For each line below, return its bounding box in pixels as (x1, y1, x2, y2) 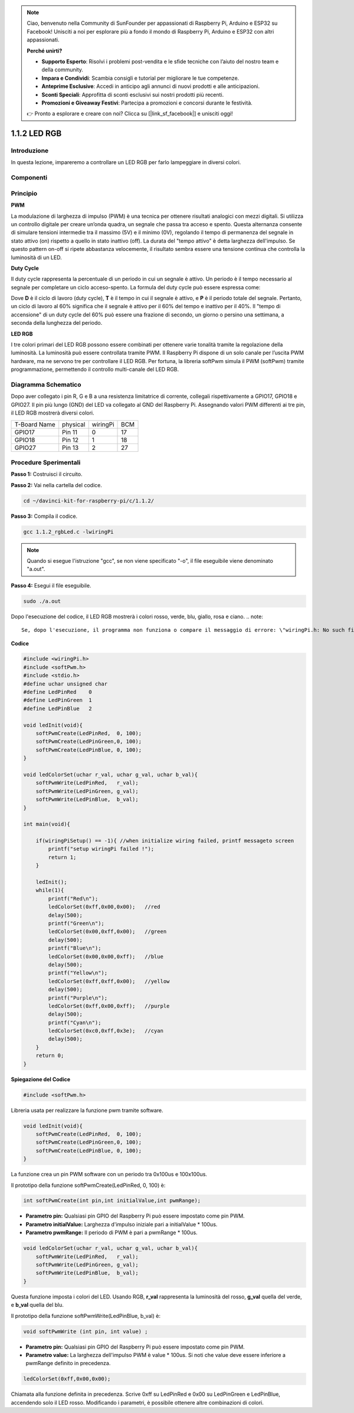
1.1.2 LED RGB (11, 129, 62, 139)
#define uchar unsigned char (23, 680, 108, 687)
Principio (11, 189, 38, 197)
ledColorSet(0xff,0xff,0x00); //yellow (48, 978, 170, 984)
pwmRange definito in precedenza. (25, 1360, 111, 1367)
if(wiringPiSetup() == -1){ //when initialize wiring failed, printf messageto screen (35, 837, 294, 844)
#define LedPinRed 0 (23, 688, 93, 696)
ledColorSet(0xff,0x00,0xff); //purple (48, 1003, 170, 1009)
